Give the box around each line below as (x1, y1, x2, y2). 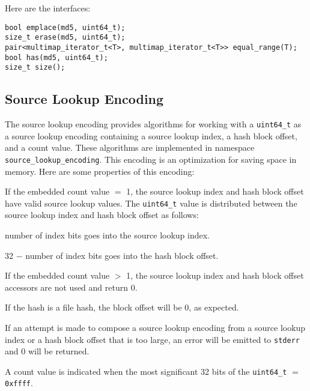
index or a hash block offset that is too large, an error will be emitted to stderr (5, 333, 300, 345)
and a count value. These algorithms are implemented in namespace (5, 141, 255, 154)
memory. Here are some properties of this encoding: (5, 165, 195, 177)
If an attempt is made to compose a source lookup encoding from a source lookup (5, 321, 306, 333)
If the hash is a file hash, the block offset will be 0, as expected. (5, 301, 239, 314)
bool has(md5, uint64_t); (5, 53, 108, 62)
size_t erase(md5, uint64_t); (5, 33, 126, 42)
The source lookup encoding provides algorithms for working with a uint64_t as (5, 118, 302, 130)
